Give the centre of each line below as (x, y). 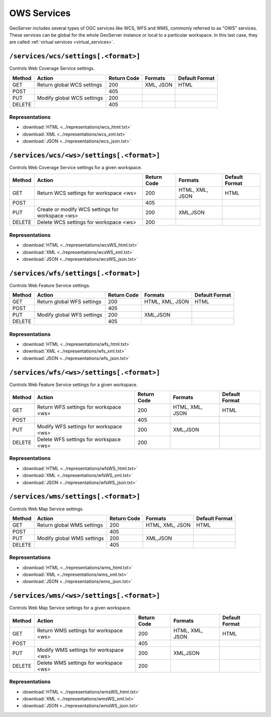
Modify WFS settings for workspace (80, 427)
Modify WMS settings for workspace (80, 650)
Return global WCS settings (70, 84)
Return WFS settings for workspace (79, 407)
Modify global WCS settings (70, 98)
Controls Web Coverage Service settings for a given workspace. (76, 168)
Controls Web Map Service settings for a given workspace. (70, 608)
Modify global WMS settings (70, 538)
